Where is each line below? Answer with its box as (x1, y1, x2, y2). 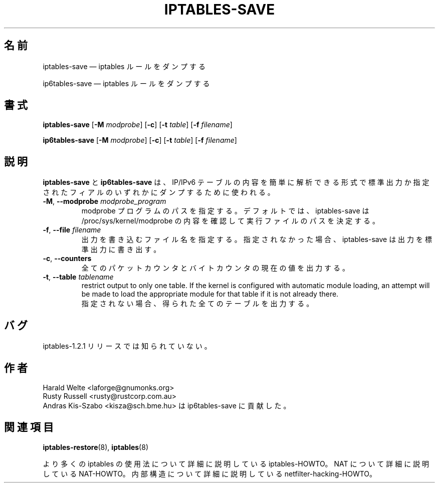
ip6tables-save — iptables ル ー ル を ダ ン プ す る (43, 79, 210, 88)
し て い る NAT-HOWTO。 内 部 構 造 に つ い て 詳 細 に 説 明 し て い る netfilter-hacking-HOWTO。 (43, 469, 377, 478)
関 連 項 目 (4, 421, 54, 434)
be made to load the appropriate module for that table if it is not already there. (81, 290, 339, 299)
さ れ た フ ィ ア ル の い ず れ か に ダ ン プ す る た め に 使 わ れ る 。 (43, 188, 275, 197)
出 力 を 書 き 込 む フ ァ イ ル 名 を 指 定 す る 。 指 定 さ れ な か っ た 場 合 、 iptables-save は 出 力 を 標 (81, 235, 432, 244)
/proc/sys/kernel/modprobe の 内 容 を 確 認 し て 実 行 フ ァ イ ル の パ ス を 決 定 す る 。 (81, 216, 380, 225)
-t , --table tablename (43, 273, 114, 282)
